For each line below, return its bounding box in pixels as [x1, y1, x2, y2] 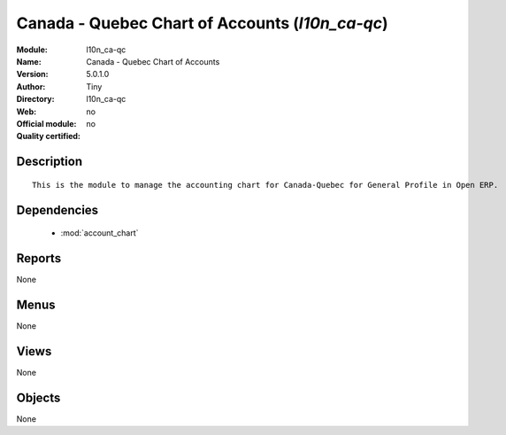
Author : [16, 81, 46, 92]
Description [16, 154, 83, 169]
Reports [16, 251, 62, 266]
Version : [16, 69, 49, 80]
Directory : [16, 94, 55, 105]
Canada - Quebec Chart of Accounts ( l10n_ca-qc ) [16, 13, 388, 33]
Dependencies [16, 202, 99, 217]
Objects [16, 390, 61, 405]
